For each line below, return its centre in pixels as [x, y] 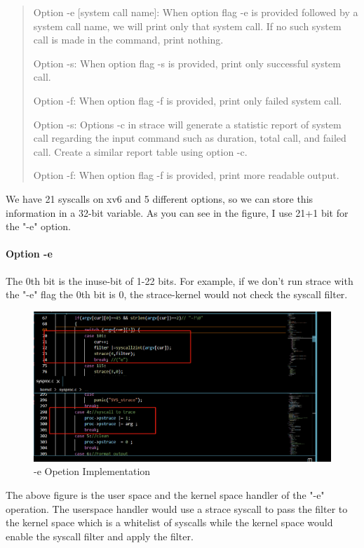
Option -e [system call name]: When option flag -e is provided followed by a [196, 12]
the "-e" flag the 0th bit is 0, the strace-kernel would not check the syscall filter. [177, 294]
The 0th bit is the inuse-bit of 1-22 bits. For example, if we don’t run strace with [180, 280]
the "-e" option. [38, 226]
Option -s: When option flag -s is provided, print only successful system [187, 63]
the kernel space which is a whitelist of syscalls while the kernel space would [169, 522]
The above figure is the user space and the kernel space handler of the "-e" [165, 494]
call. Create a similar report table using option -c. [140, 151]
